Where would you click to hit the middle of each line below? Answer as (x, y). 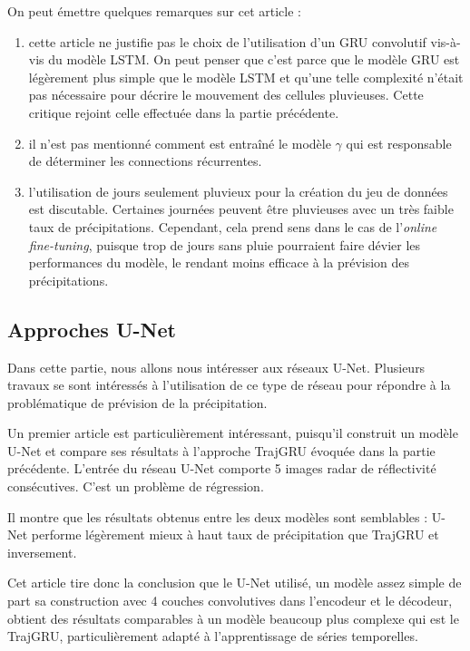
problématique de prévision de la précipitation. (137, 402)
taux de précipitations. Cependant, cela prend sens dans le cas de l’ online (233, 226)
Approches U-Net (92, 329)
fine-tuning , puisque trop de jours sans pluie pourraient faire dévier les (225, 244)
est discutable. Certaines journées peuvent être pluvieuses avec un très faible (241, 209)
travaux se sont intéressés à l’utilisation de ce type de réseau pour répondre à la (229, 385)
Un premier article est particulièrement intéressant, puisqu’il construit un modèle (233, 433)
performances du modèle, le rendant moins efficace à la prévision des (219, 262)
